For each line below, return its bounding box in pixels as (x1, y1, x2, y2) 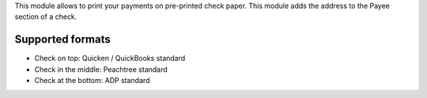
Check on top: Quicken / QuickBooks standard (34, 54, 186, 63)
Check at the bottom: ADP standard (34, 76, 150, 85)
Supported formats (14, 32, 111, 47)
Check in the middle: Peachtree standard (34, 64, 168, 74)
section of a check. (14, 12, 77, 21)
